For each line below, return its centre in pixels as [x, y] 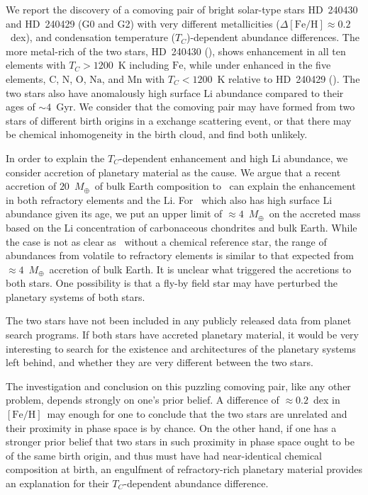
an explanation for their [57, 483]
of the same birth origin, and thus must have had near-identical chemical [164, 455]
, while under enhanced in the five [257, 65]
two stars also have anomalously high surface [103, 92]
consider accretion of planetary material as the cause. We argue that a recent [173, 172]
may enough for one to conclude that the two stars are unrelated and [197, 414]
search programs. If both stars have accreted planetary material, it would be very [182, 335]
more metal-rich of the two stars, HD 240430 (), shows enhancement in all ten [176, 51]
